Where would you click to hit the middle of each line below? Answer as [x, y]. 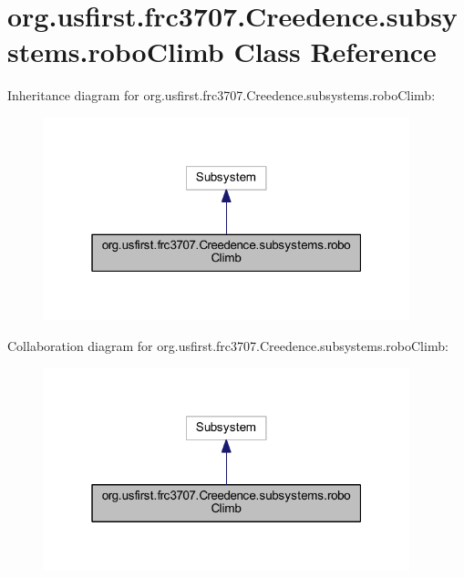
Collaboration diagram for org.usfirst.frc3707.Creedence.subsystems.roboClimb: [228, 345]
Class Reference [335, 52]
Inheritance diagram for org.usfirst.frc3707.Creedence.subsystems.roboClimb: [222, 95]
